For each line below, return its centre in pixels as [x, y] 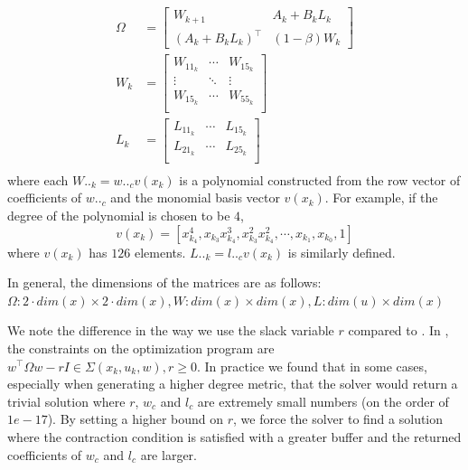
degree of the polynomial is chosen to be [119, 215]
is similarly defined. [342, 252]
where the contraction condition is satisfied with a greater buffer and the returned [234, 436]
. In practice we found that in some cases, [312, 366]
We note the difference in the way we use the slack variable [171, 330]
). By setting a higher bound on [136, 419]
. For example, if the [381, 197]
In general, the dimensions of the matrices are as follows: [164, 282]
